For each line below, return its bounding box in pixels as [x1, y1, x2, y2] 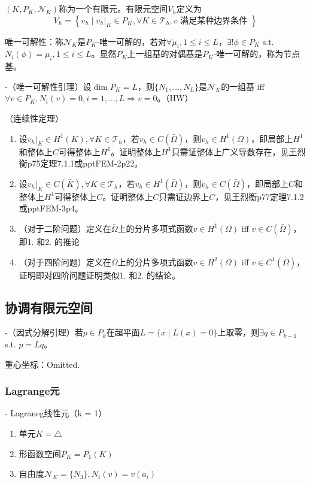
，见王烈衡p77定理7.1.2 [215, 190, 304, 202]
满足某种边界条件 [180, 16, 248, 25]
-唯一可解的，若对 [96, 35, 166, 47]
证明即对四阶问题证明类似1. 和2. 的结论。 [19, 268, 180, 281]
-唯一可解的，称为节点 [213, 47, 300, 60]
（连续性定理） [5, 111, 63, 124]
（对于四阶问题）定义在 [19, 255, 111, 268]
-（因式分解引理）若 [5, 326, 83, 338]
